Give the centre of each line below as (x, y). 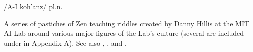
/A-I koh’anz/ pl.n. (33, 6)
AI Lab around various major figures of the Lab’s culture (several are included (124, 33)
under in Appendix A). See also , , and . (65, 43)
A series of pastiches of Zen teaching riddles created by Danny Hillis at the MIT (127, 23)
